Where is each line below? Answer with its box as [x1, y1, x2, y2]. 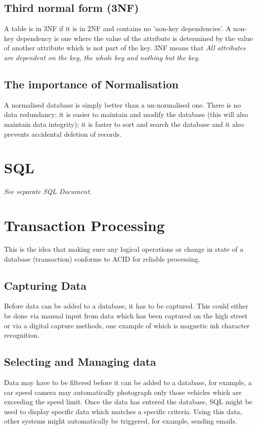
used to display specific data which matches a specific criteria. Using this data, [4, 406, 242, 416]
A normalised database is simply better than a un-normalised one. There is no [4, 99, 241, 110]
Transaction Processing [4, 215, 165, 235]
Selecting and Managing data [4, 354, 156, 369]
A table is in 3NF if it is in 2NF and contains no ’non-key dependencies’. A [4, 23, 231, 34]
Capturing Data [4, 277, 86, 293]
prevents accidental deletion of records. [4, 128, 122, 139]
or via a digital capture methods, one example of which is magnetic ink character [4, 320, 250, 330]
